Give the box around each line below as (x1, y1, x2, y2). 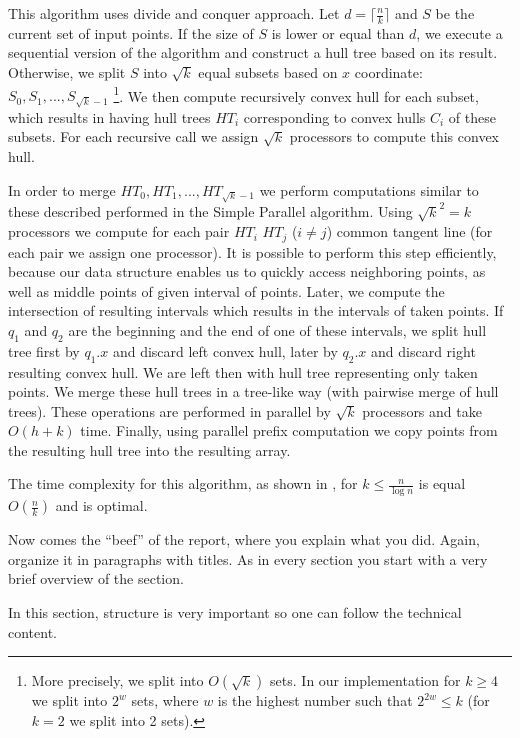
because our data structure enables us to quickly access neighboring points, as (8, 261, 486, 282)
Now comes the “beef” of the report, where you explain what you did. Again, (8, 529, 480, 550)
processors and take (362, 400, 482, 421)
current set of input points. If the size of (8, 22, 254, 43)
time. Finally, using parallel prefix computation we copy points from (80, 420, 498, 441)
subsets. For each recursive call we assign (8, 126, 259, 147)
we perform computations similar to (259, 179, 479, 200)
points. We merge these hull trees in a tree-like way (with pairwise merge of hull (8, 381, 499, 402)
